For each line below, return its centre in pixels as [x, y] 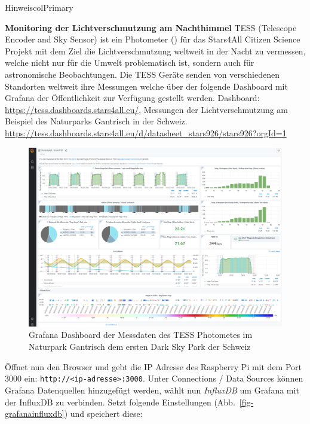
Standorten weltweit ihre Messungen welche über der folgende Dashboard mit [146, 86]
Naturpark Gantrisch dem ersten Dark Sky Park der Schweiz [140, 347]
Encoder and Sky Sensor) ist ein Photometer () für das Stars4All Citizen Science [153, 39]
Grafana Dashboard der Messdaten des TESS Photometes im [141, 335]
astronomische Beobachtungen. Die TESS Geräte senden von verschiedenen [142, 74]
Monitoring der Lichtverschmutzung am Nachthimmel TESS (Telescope [151, 27]
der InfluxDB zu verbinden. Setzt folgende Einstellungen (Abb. [120, 402]
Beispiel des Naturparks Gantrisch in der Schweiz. [96, 121]
